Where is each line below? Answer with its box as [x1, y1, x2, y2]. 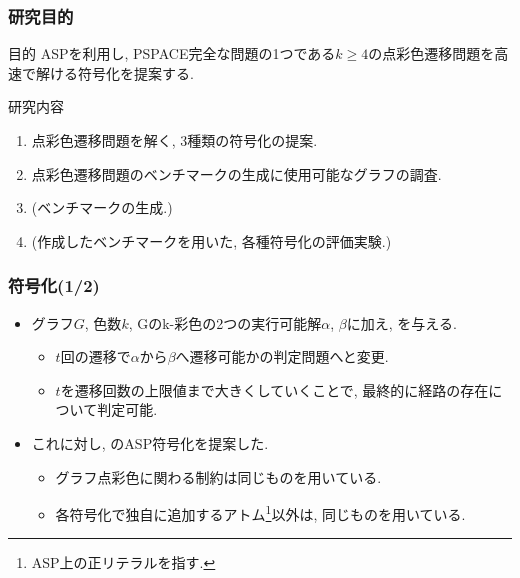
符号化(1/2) [8, 273, 100, 298]
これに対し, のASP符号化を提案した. [31, 432, 269, 453]
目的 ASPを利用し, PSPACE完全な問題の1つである [8, 43, 336, 64]
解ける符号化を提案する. [35, 62, 194, 83]
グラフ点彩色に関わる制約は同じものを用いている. [55, 466, 382, 487]
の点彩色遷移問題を [368, 43, 495, 64]
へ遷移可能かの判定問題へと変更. [175, 346, 389, 367]
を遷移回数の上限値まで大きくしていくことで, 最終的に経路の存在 [60, 379, 489, 400]
